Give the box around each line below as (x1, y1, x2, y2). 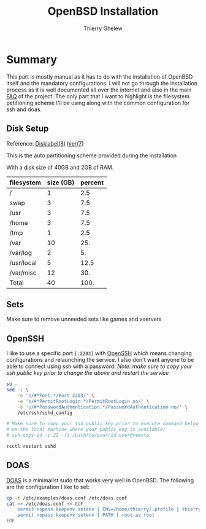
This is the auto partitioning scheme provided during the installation (6, 152, 177, 159)
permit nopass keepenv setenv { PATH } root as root (17, 512, 155, 519)
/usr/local (9, 258, 37, 267)
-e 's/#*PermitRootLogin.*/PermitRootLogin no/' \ (17, 398, 150, 404)
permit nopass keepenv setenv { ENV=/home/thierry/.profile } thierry (17, 506, 202, 512)
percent (80, 178, 104, 187)
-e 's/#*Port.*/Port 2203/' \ (17, 392, 95, 399)
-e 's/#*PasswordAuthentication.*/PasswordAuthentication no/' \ (17, 404, 188, 410)
